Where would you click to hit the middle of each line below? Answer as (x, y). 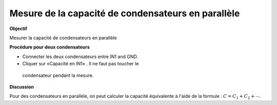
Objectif (18, 29)
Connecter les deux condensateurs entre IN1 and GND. (80, 57)
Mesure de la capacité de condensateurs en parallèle (125, 13)
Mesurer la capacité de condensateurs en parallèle (63, 38)
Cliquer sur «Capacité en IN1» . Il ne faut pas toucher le (81, 64)
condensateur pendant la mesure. (58, 75)
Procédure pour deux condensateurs (50, 47)
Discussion (22, 87)
